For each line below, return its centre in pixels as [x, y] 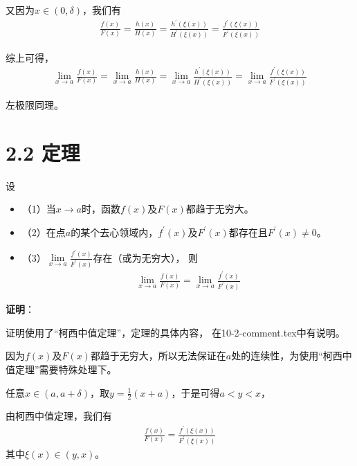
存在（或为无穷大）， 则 [146, 257]
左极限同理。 [35, 105]
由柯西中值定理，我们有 [59, 416]
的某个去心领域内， [115, 232]
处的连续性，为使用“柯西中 [292, 356]
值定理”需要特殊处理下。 [61, 369]
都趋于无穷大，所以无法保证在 [158, 356]
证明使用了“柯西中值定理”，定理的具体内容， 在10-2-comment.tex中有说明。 [175, 332]
